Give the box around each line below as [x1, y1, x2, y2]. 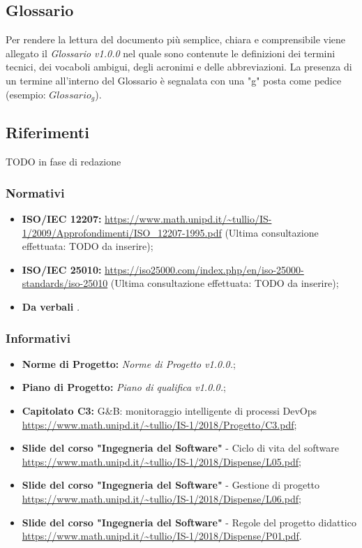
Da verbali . [22, 299, 80, 314]
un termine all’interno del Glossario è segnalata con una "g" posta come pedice [6, 73, 342, 87]
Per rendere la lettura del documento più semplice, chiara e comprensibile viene [6, 32, 346, 47]
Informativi [6, 329, 70, 346]
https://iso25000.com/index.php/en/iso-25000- [105, 262, 304, 276]
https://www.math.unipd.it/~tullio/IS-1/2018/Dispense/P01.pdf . [22, 528, 302, 543]
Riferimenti [6, 121, 89, 143]
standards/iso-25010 [22, 276, 108, 290]
